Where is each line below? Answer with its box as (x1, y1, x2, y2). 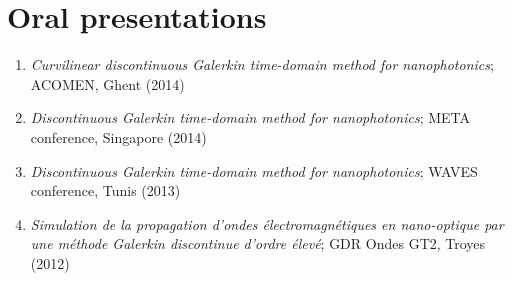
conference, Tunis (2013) (30, 180, 181, 201)
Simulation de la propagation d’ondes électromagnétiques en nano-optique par (30, 213, 504, 234)
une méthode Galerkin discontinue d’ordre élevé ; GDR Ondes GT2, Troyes (30, 233, 486, 254)
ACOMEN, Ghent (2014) (30, 73, 185, 94)
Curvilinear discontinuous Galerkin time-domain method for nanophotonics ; (30, 54, 494, 75)
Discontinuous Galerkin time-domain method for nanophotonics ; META (30, 107, 471, 128)
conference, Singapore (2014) (30, 126, 207, 147)
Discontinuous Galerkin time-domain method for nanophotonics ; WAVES (30, 160, 478, 181)
